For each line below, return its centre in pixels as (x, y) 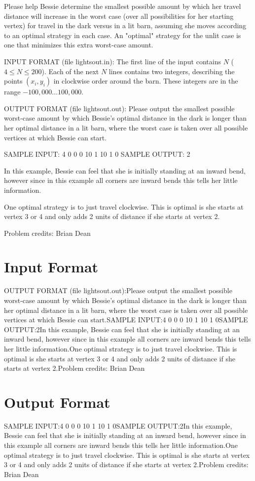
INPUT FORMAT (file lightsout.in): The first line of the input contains (112, 61)
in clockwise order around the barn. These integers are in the (146, 81)
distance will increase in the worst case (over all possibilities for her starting (119, 16)
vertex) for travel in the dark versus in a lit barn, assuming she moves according (125, 25)
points (13, 81)
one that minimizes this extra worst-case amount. (79, 45)
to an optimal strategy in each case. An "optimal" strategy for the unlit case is (123, 35)
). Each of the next (70, 71)
